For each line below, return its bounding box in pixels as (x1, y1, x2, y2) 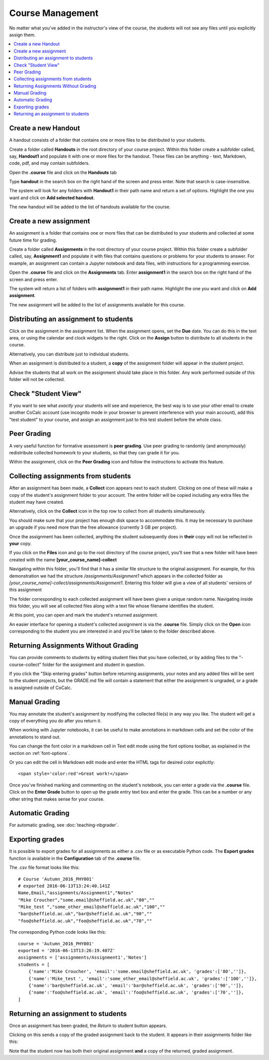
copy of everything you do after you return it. (9, 718, 102, 724)
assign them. (9, 31, 36, 37)
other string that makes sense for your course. (9, 796, 105, 802)
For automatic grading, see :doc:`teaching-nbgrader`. (9, 822, 119, 828)
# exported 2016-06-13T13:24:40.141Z (18, 883, 111, 889)
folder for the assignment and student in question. (42, 662, 145, 668)
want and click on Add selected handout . (9, 195, 95, 201)
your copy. (9, 540, 32, 546)
